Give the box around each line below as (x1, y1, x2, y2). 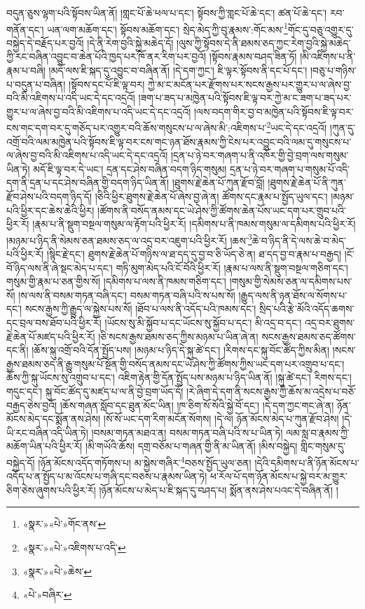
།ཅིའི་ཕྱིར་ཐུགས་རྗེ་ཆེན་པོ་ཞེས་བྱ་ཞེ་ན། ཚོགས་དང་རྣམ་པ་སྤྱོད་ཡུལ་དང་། (95, 189, 328, 204)
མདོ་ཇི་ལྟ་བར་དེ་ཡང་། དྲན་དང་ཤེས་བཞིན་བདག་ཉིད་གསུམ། (33, 161, 227, 176)
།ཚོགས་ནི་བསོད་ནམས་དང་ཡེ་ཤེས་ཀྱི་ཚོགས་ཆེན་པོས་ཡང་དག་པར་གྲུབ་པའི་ (97, 203, 346, 217)
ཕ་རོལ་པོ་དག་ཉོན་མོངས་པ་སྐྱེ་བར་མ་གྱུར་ (210, 469, 347, 484)
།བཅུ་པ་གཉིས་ (310, 63, 357, 78)
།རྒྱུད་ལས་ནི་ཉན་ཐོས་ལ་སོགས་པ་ (238, 287, 347, 302)
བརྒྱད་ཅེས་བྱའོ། (6, 397, 57, 412)
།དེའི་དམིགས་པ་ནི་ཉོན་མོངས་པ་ (254, 455, 359, 470)
